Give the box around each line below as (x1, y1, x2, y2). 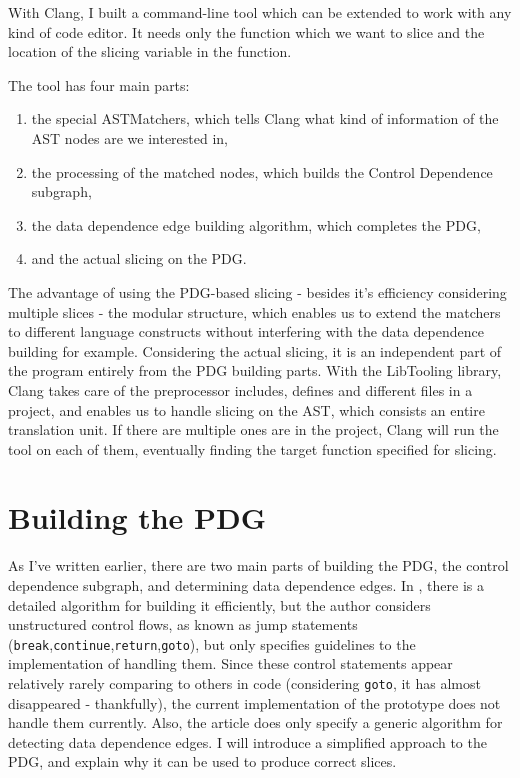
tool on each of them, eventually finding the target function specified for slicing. (8, 438, 497, 459)
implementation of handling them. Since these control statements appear (8, 653, 453, 674)
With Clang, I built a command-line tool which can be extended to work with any (8, 2, 512, 22)
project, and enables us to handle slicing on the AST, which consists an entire (8, 399, 485, 420)
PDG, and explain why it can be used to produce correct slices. (8, 751, 397, 772)
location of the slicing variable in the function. (8, 41, 292, 62)
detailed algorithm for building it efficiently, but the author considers (8, 594, 431, 615)
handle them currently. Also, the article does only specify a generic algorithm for (8, 712, 503, 733)
